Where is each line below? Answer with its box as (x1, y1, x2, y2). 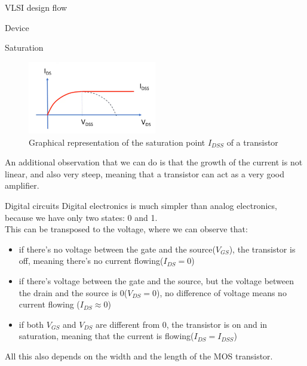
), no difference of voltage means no (156, 286, 287, 299)
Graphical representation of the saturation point (29, 136, 205, 148)
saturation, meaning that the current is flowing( (19, 330, 194, 342)
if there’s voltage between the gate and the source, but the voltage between (19, 275, 294, 287)
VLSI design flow (5, 1, 67, 13)
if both (19, 318, 44, 330)
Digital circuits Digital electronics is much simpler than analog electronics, (5, 199, 277, 212)
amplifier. (5, 179, 39, 192)
